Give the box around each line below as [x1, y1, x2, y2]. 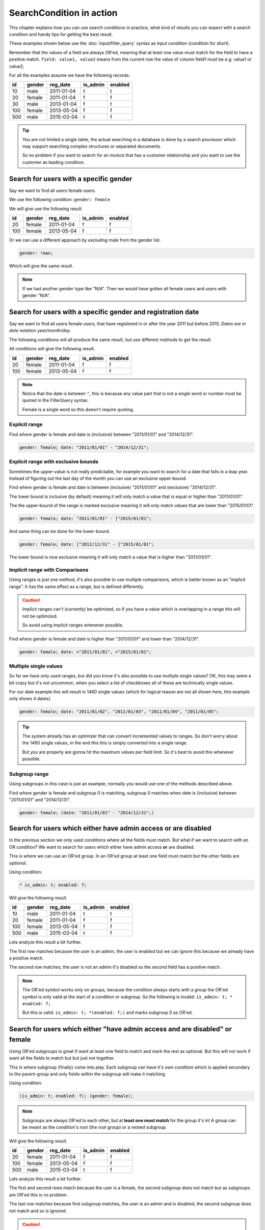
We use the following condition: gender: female [9, 197, 110, 203]
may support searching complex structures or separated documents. [22, 143, 161, 150]
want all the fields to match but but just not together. [9, 1055, 115, 1061]
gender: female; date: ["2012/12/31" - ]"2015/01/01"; [19, 542, 154, 547]
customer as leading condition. [22, 159, 85, 165]
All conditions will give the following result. [9, 346, 95, 352]
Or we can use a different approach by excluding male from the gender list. [9, 237, 161, 243]
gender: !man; [19, 250, 53, 256]
